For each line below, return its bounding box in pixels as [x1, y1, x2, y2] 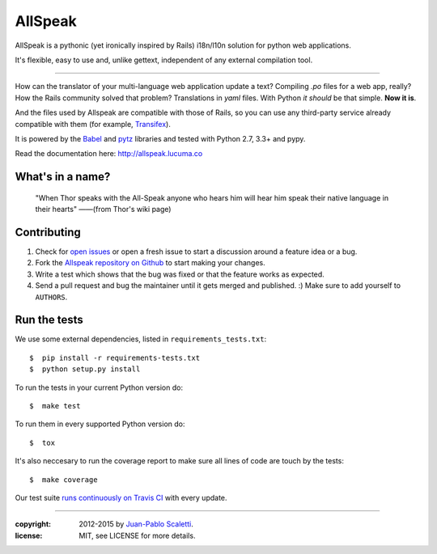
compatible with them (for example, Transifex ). [15, 119, 172, 129]
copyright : [15, 519, 52, 529]
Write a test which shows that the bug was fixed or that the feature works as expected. [35, 269, 325, 279]
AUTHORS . [35, 292, 68, 302]
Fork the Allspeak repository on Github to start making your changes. [35, 258, 266, 268]
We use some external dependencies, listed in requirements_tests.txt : [15, 334, 267, 344]
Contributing [15, 225, 81, 239]
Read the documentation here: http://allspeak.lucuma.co [15, 149, 203, 159]
